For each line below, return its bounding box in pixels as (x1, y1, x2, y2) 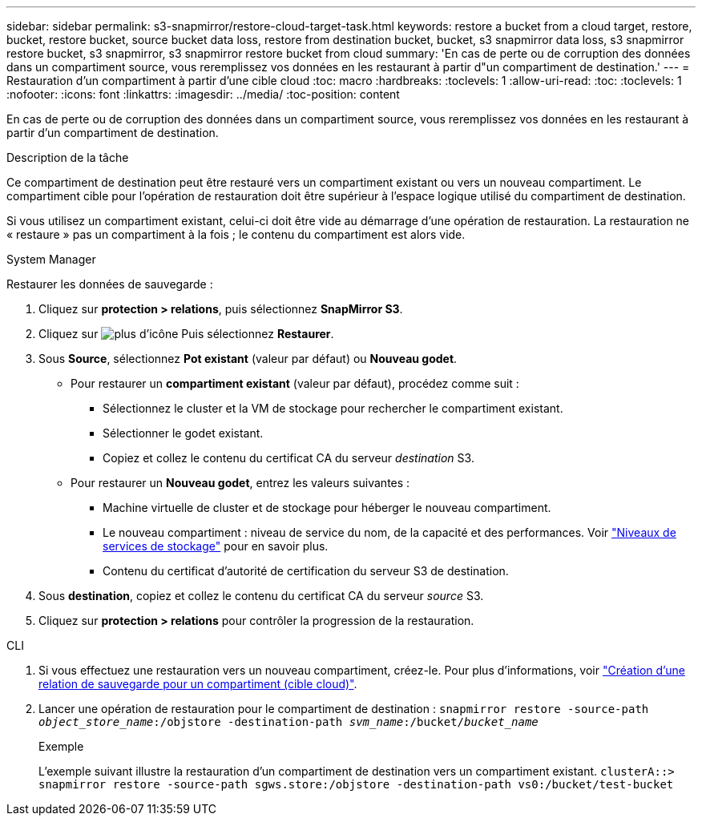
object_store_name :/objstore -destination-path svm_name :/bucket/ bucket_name (38, 715, 539, 728)
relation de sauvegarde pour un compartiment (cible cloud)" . (38, 677, 357, 691)
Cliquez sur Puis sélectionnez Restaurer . (38, 327, 334, 340)
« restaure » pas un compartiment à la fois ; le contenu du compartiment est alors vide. (6, 228, 466, 241)
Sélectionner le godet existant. (103, 426, 264, 440)
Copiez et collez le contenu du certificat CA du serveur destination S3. (103, 451, 474, 465)
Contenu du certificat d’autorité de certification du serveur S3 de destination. (103, 564, 509, 578)
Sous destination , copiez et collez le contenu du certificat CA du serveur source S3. (38, 589, 484, 602)
